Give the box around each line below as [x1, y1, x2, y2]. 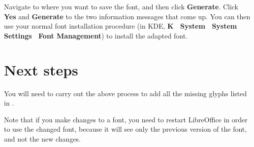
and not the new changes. [4, 133, 81, 144]
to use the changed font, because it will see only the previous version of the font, [4, 124, 247, 134]
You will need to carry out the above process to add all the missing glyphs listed [4, 88, 247, 98]
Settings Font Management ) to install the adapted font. [4, 30, 188, 40]
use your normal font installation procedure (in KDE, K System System [4, 21, 237, 31]
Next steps [4, 59, 78, 79]
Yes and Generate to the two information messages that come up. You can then [4, 11, 251, 21]
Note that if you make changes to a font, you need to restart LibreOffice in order [4, 114, 248, 124]
